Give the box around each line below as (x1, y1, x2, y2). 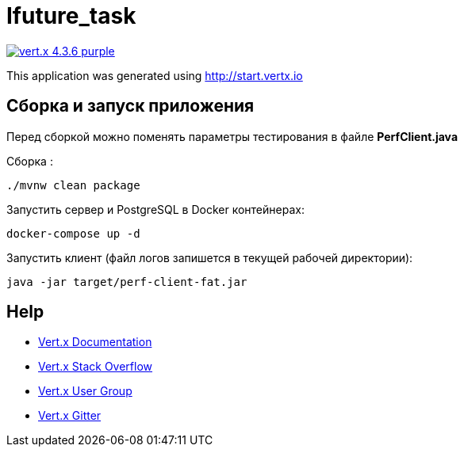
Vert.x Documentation (38, 335, 152, 349)
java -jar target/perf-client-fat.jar (6, 275, 247, 288)
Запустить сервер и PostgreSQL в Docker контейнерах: (6, 202, 305, 216)
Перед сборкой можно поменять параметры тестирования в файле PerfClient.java (6, 129, 458, 143)
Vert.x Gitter (38, 409, 102, 423)
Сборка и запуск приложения (6, 96, 255, 116)
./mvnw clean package (6, 178, 140, 192)
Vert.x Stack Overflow (38, 360, 153, 374)
